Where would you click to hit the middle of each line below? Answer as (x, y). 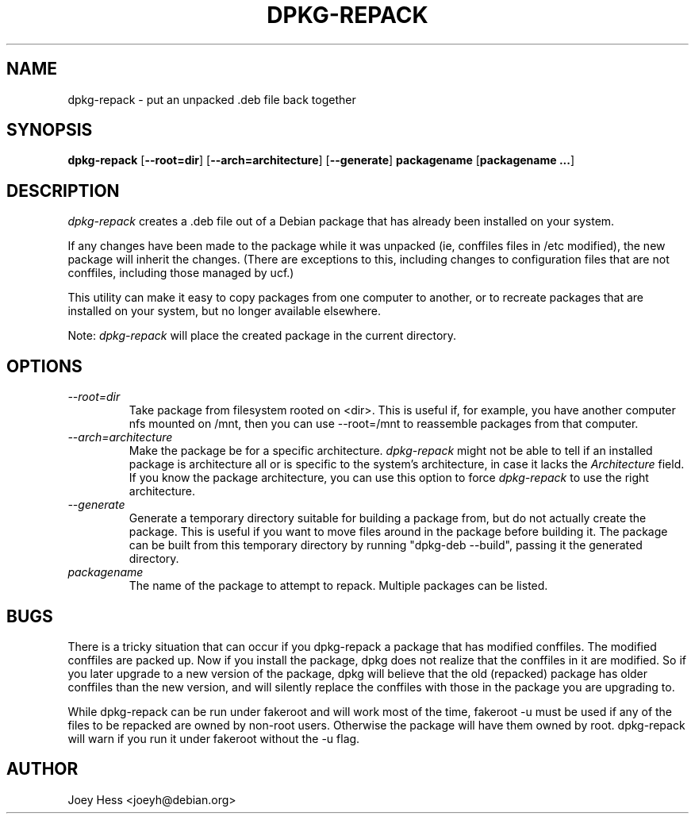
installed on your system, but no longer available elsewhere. (224, 311)
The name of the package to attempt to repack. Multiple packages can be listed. (338, 586)
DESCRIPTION (63, 191)
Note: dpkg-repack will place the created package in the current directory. (262, 336)
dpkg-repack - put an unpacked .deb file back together (212, 99)
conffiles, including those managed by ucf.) (181, 273)
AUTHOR (42, 769)
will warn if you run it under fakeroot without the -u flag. (214, 738)
